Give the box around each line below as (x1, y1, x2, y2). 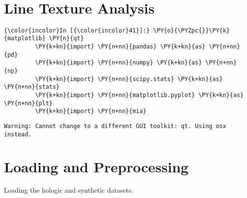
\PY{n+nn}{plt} (4, 99, 53, 107)
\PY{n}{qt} (49, 35, 84, 42)
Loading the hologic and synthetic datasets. (4, 185, 133, 195)
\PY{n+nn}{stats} (4, 83, 60, 91)
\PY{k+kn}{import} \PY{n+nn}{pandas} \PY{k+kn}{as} (35, 43, 206, 50)
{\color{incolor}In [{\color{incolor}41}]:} (4, 27, 150, 34)
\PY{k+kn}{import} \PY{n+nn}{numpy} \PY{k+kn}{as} (35, 59, 202, 66)
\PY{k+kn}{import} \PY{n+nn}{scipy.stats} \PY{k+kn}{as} (35, 75, 223, 82)
